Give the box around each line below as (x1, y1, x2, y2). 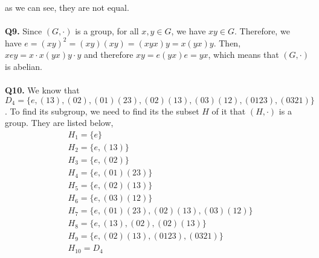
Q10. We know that (5, 84, 80, 96)
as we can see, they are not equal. (5, 1, 129, 13)
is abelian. (5, 60, 42, 72)
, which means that (208, 48, 279, 61)
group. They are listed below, (5, 116, 114, 129)
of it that (211, 104, 246, 117)
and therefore (84, 48, 134, 61)
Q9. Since (5, 25, 42, 37)
